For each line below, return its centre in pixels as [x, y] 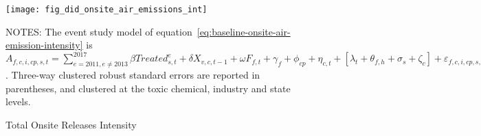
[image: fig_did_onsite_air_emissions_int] [107, 10]
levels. [18, 101]
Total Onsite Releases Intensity [71, 124]
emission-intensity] [44, 45]
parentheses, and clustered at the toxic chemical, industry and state [148, 88]
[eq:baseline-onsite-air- [244, 31]
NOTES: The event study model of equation [99, 31]
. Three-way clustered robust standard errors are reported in [133, 75]
